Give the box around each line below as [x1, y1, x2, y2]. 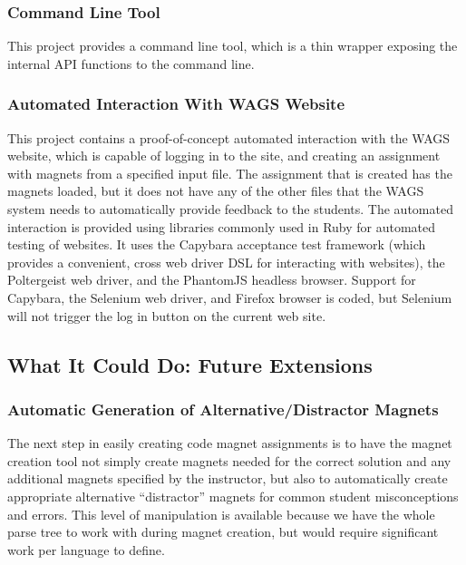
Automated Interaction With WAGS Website [7, 93, 345, 115]
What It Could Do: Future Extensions [7, 350, 373, 378]
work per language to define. [7, 540, 165, 559]
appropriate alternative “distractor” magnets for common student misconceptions [7, 486, 459, 505]
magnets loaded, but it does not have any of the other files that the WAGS [7, 181, 424, 200]
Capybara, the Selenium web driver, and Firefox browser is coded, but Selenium [7, 287, 452, 307]
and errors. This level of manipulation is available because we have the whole [7, 504, 435, 523]
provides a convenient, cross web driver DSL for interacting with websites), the [7, 252, 445, 271]
